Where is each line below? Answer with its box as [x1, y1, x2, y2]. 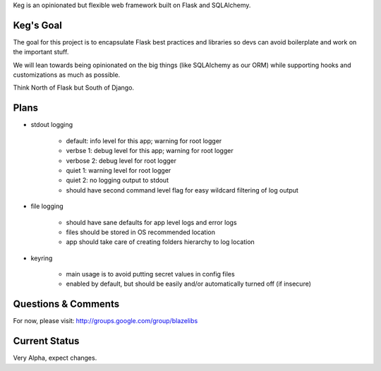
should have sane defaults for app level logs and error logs [66, 218, 237, 226]
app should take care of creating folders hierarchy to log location [66, 238, 255, 246]
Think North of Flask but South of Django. [13, 83, 134, 92]
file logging [30, 202, 64, 211]
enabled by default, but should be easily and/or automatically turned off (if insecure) [66, 279, 312, 288]
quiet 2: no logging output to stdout [66, 176, 169, 185]
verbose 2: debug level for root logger [66, 156, 176, 165]
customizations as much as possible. [13, 71, 121, 79]
